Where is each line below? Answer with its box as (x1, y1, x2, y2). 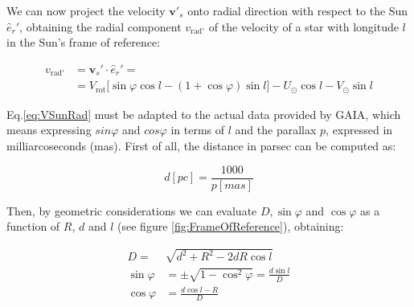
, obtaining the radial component (19, 18, 182, 35)
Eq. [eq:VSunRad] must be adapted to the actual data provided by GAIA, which (6, 105, 401, 122)
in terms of (170, 121, 225, 138)
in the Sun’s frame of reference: (6, 34, 161, 51)
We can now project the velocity (6, 2, 166, 18)
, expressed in (326, 121, 393, 138)
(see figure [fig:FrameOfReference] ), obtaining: (117, 218, 344, 235)
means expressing (6, 121, 92, 138)
